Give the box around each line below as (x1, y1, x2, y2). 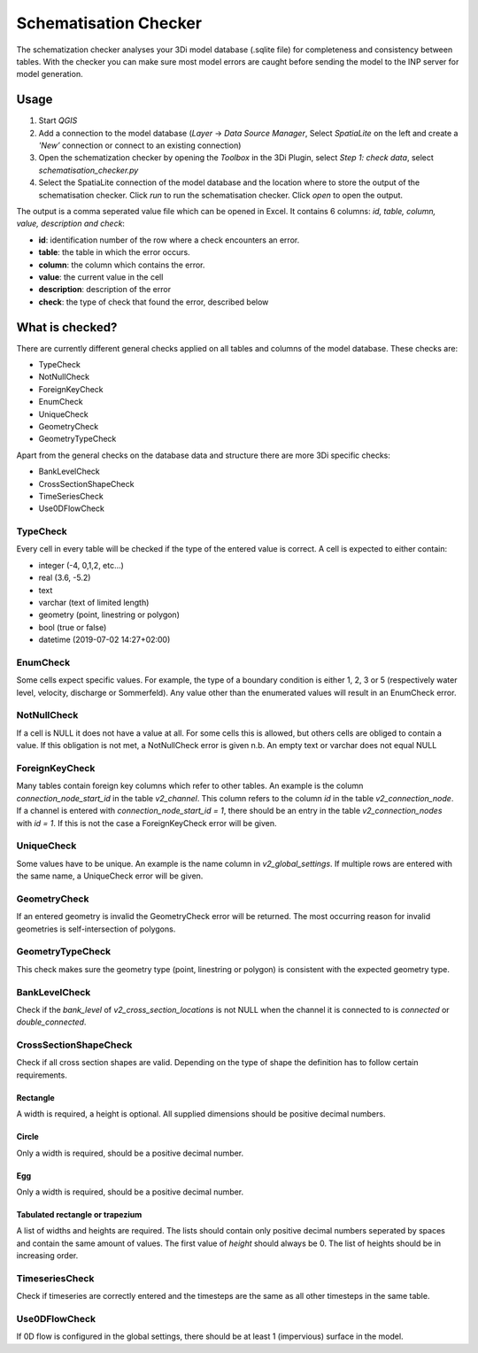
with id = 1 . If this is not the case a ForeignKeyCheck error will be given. (16, 817, 278, 828)
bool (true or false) (38, 622, 107, 632)
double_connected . (16, 1017, 87, 1027)
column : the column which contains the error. (38, 259, 205, 270)
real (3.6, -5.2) (38, 572, 91, 584)
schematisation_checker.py (38, 165, 139, 175)
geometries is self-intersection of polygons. (16, 924, 176, 934)
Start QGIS (38, 115, 78, 126)
